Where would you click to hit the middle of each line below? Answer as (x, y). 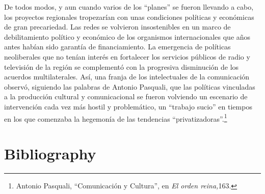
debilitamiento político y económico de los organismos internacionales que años (127, 36)
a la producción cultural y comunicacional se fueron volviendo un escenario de (126, 96)
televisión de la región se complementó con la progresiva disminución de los (122, 66)
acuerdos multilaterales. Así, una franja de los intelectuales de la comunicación (127, 77)
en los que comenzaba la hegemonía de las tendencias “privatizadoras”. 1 (116, 118)
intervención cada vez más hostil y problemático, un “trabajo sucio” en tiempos (128, 106)
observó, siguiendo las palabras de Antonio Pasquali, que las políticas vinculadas (130, 86)
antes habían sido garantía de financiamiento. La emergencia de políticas (117, 47)
